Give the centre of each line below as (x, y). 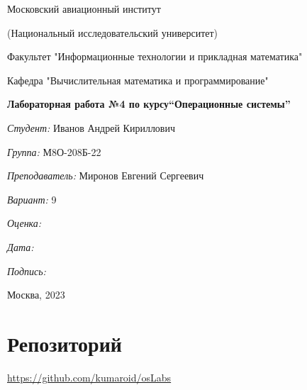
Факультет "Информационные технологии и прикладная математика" (155, 56)
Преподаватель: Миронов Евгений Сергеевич (106, 175)
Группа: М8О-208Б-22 (54, 151)
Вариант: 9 (32, 199)
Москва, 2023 (36, 295)
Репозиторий (65, 343)
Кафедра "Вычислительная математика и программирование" (138, 80)
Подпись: (27, 271)
